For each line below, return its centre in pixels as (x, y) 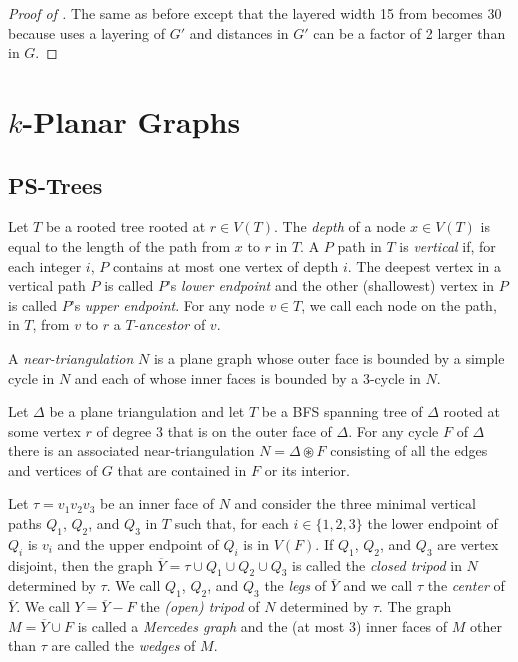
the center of (466, 585)
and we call (378, 585)
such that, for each (231, 523)
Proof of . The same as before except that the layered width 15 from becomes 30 (255, 13)
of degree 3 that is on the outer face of (214, 430)
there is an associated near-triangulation (131, 450)
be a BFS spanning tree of (342, 411)
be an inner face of (156, 503)
